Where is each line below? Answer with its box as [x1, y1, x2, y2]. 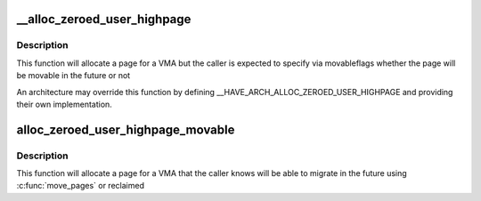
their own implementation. [16, 99, 113, 109]
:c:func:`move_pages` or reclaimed [16, 181, 144, 191]
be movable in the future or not [16, 70, 131, 81]
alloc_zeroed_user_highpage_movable [16, 122, 235, 137]
